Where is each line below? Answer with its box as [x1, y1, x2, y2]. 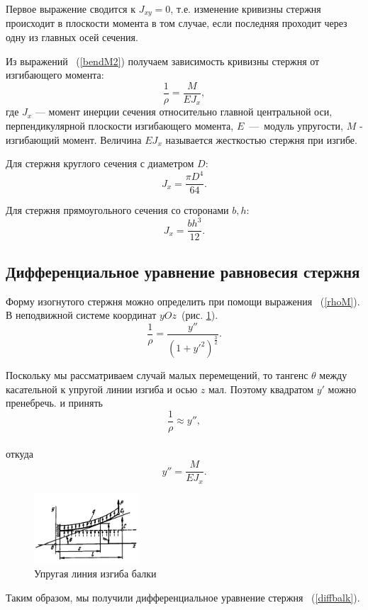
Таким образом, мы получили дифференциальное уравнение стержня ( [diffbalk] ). [6, 590, 360, 605]
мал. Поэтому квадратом [208, 381, 314, 396]
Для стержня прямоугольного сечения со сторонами [6, 203, 229, 218]
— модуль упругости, [249, 118, 343, 132]
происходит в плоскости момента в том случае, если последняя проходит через [6, 16, 347, 30]
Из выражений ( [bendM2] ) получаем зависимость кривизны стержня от [6, 53, 320, 68]
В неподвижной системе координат [6, 307, 157, 322]
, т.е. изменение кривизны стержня [170, 1, 321, 16]
